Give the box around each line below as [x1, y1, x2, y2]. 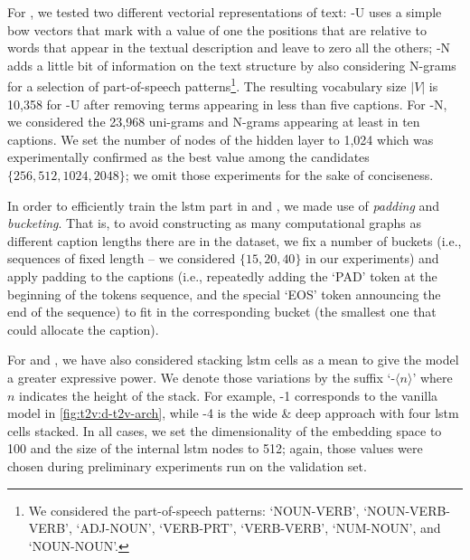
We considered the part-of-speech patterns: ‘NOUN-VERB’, [28, 500, 360, 519]
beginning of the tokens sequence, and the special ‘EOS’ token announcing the [7, 284, 441, 303]
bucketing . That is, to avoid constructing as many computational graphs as [7, 214, 421, 233]
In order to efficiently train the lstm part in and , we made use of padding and [7, 195, 440, 214]
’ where [412, 367, 453, 386]
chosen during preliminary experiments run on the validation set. [7, 456, 367, 475]
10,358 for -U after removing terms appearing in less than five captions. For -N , [7, 94, 447, 113]
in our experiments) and [305, 249, 439, 268]
